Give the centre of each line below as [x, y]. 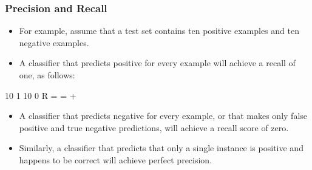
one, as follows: [47, 75]
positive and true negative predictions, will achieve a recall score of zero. [154, 127]
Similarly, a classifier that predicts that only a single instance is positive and [161, 148]
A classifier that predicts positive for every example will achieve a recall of [157, 63]
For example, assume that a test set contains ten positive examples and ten [159, 31]
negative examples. [54, 42]
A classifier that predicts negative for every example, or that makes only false [163, 116]
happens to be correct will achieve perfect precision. [116, 159]
